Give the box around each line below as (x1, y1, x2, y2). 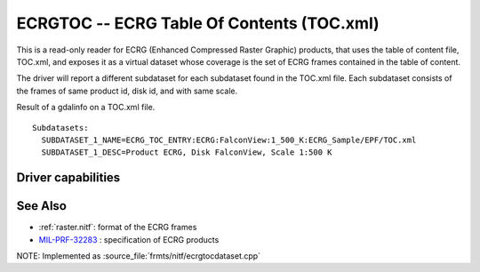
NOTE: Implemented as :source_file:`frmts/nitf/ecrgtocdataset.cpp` (16, 250, 261, 261)
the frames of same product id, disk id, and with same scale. (16, 85, 238, 96)
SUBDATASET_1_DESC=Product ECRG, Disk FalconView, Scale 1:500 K (41, 148, 332, 157)
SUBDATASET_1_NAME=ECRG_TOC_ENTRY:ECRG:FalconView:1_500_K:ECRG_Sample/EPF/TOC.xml (41, 134, 417, 145)
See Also (16, 198, 67, 213)
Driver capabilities (16, 170, 121, 186)
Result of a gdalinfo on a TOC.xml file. (16, 102, 156, 113)
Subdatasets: (32, 123, 89, 132)
